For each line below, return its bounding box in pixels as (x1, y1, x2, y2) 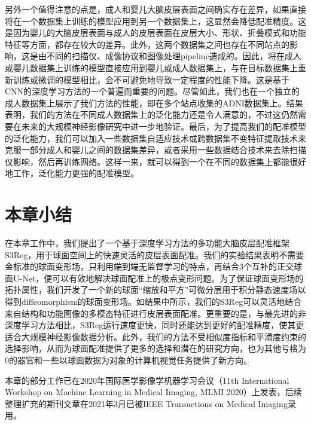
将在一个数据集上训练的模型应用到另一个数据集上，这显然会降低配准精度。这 (5, 14, 306, 27)
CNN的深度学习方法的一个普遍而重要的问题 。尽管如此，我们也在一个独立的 (5, 85, 300, 97)
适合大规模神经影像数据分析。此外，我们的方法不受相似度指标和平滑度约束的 (5, 330, 306, 343)
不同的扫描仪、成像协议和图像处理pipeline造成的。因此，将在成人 (46, 50, 301, 62)
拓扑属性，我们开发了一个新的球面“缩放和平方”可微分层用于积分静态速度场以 (5, 283, 306, 296)
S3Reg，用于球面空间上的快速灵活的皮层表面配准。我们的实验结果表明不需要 (5, 248, 304, 261)
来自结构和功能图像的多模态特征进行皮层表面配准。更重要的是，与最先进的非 (5, 307, 306, 319)
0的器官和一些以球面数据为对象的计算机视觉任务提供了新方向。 (5, 353, 252, 366)
